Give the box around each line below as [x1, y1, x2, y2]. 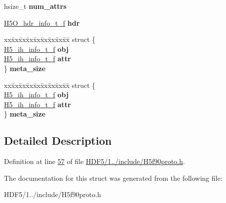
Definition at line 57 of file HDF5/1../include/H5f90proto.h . [4, 156, 185, 166]
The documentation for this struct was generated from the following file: [4, 172, 223, 183]
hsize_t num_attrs [4, 1, 67, 11]
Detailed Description [4, 133, 112, 148]
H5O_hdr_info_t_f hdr [4, 17, 80, 28]
